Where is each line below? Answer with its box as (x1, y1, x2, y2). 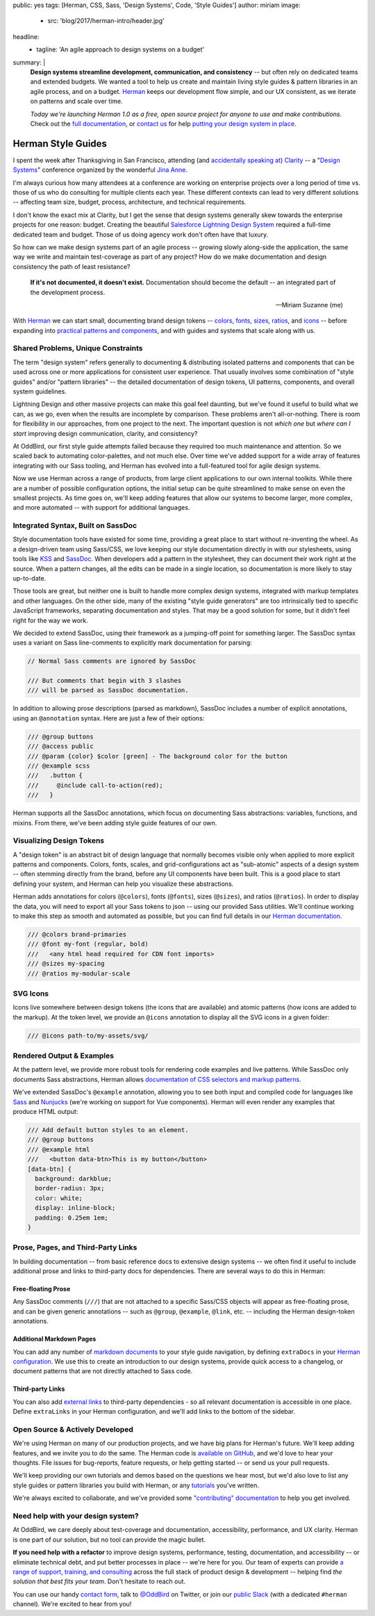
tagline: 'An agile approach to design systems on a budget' (36, 45, 205, 54)
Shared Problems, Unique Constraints (12, 344, 143, 353)
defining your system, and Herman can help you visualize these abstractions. (12, 880, 234, 888)
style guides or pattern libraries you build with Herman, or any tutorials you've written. (12, 1481, 260, 1489)
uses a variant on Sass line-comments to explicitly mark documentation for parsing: (12, 638, 253, 647)
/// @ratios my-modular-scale (27, 969, 131, 977)
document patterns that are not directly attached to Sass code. (12, 1367, 193, 1375)
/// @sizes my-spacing (27, 960, 105, 968)
